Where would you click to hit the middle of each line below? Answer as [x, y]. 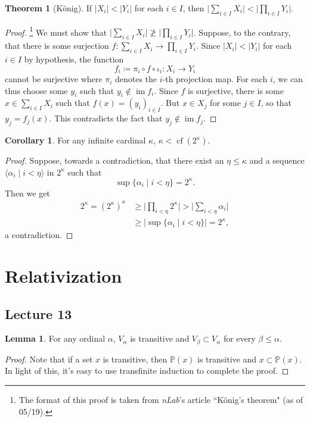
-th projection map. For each [215, 79]
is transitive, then [135, 359]
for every [239, 338]
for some [225, 103]
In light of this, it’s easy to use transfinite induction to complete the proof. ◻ [147, 371]
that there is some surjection [57, 46]
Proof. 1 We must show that [56, 31]
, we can [288, 79]
